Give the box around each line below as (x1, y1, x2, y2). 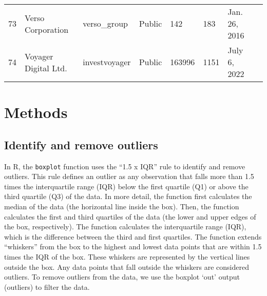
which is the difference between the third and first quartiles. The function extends (4, 231, 262, 242)
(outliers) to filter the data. (4, 281, 90, 292)
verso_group (83, 17, 128, 29)
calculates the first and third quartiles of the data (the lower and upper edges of (4, 211, 256, 222)
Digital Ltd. (25, 62, 67, 74)
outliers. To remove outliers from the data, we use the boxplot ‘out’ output (4, 271, 240, 282)
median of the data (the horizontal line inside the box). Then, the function (4, 201, 239, 212)
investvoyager (83, 56, 131, 68)
